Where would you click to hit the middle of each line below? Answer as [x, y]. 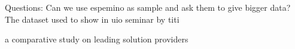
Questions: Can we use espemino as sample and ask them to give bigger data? [148, 7]
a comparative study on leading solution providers [97, 39]
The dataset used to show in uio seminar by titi [92, 19]
